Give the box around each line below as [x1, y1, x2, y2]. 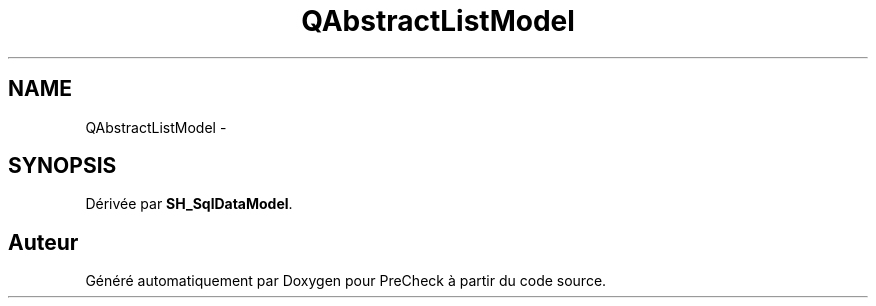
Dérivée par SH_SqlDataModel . [85, 195, 293, 213]
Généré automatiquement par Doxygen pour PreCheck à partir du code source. [85, 272, 607, 290]
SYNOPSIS [8, 153, 117, 179]
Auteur [8, 229, 79, 255]
